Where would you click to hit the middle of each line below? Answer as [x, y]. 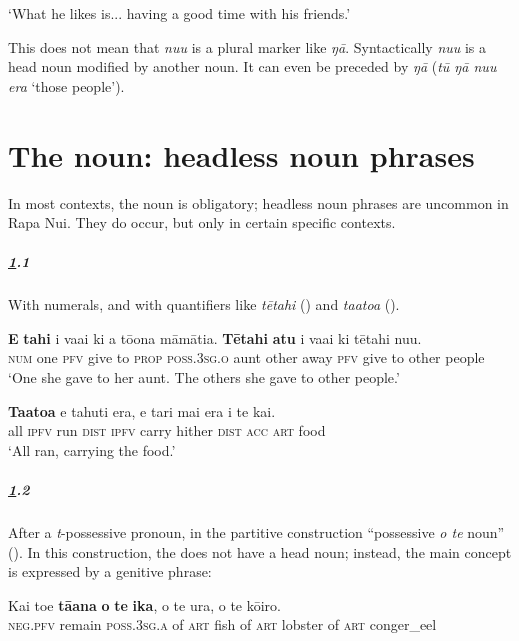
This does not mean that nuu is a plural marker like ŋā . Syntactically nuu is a [247, 46]
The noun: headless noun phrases [241, 154]
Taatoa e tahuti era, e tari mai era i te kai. [142, 410]
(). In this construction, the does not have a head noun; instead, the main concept [260, 551]
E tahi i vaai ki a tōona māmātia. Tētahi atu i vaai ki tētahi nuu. [215, 337]
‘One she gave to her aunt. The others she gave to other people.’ [204, 377]
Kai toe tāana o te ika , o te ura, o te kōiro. [144, 604]
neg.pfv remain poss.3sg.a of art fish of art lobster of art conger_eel [222, 624]
